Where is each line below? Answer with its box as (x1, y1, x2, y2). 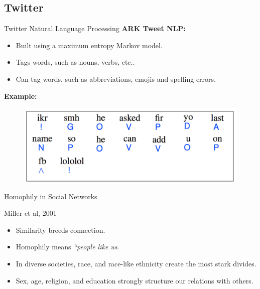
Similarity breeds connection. (16, 224, 105, 235)
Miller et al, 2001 (4, 208, 57, 218)
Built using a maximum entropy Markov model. (16, 40, 163, 50)
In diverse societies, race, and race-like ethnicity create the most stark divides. (16, 258, 256, 268)
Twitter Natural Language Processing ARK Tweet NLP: (4, 23, 186, 34)
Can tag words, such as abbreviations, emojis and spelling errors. (16, 73, 216, 84)
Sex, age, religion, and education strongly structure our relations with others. (16, 275, 253, 285)
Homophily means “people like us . (16, 241, 119, 252)
